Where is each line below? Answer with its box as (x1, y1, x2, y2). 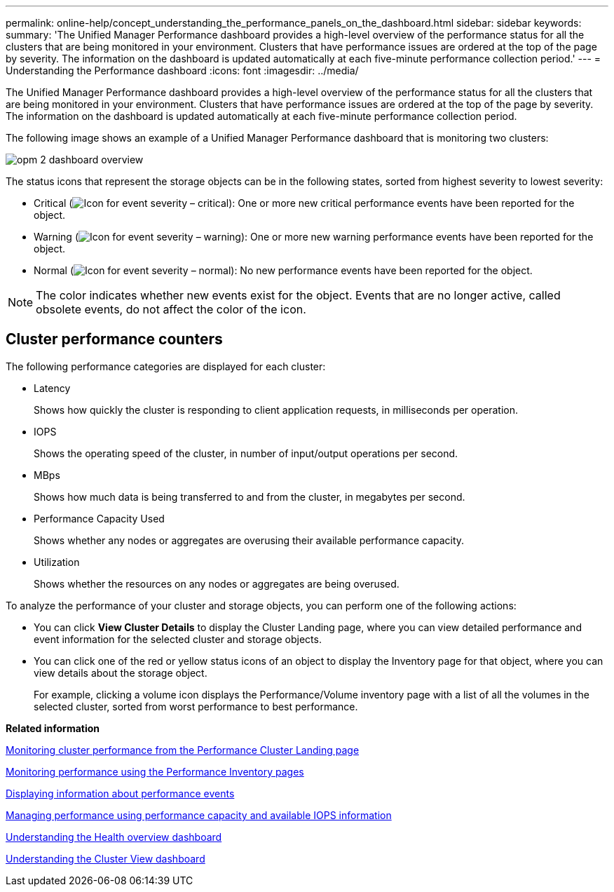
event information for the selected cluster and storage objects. (34, 633, 322, 645)
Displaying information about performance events (6, 787, 235, 799)
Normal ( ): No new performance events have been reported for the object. (34, 264, 533, 276)
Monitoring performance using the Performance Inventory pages (6, 765, 304, 778)
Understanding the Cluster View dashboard (6, 852, 205, 865)
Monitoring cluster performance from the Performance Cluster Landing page (6, 743, 360, 756)
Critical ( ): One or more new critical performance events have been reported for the (34, 197, 575, 209)
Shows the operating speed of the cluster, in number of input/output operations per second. (34, 447, 458, 459)
